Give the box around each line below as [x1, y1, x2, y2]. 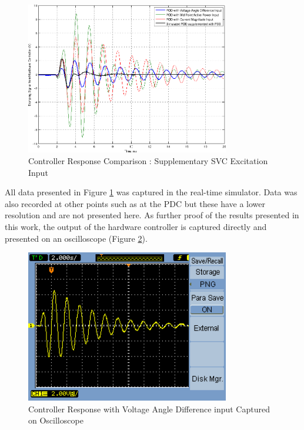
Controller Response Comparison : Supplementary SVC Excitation [28, 155, 268, 167]
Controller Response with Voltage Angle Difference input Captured [28, 402, 270, 415]
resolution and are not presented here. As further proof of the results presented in [5, 209, 299, 221]
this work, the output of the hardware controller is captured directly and [5, 221, 267, 233]
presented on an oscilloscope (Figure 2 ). [5, 232, 148, 244]
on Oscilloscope [28, 414, 83, 426]
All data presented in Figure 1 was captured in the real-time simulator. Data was [5, 186, 298, 198]
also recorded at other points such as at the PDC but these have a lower [5, 197, 266, 209]
